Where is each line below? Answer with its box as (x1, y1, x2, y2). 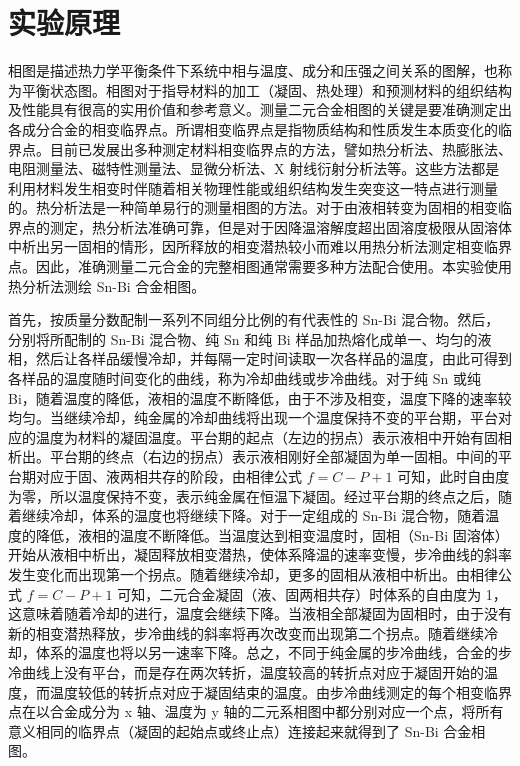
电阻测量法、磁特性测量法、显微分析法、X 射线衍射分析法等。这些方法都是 (8, 158, 500, 179)
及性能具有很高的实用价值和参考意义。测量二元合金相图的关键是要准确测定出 (8, 99, 512, 120)
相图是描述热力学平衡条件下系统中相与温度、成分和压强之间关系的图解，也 (8, 60, 498, 81)
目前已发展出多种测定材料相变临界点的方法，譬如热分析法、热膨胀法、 (49, 138, 512, 159)
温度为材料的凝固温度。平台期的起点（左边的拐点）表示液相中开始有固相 (35, 426, 512, 447)
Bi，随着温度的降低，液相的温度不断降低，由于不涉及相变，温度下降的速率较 (8, 387, 512, 408)
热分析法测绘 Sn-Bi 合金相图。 (8, 275, 206, 296)
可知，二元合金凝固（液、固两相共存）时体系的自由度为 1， (117, 583, 507, 604)
